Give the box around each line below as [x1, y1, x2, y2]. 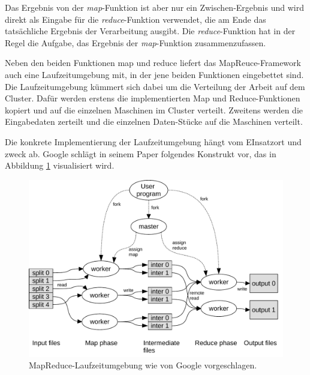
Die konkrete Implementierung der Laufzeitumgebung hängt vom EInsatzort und [5, 135, 302, 148]
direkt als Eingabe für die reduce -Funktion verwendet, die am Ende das [5, 13, 266, 25]
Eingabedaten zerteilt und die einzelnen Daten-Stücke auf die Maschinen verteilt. [5, 115, 303, 128]
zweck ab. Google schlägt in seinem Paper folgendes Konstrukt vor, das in [5, 147, 276, 160]
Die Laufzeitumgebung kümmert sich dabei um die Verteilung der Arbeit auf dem [5, 80, 305, 92]
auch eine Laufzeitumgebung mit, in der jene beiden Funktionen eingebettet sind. [5, 68, 304, 80]
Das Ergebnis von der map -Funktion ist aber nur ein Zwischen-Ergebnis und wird [5, 1, 304, 13]
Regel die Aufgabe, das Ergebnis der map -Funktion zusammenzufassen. [5, 36, 266, 49]
